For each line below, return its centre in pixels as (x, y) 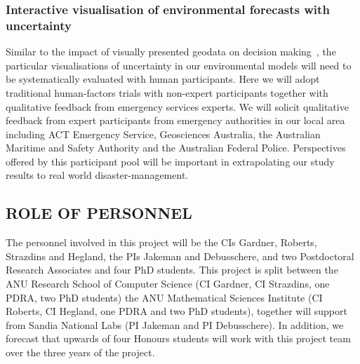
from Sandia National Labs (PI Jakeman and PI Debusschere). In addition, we (175, 324)
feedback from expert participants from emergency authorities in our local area (175, 120)
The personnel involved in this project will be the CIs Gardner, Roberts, (161, 242)
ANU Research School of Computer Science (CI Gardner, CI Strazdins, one (168, 284)
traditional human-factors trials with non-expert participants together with (167, 92)
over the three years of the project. (80, 352)
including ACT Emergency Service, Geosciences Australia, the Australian (163, 134)
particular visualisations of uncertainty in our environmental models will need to (179, 65)
